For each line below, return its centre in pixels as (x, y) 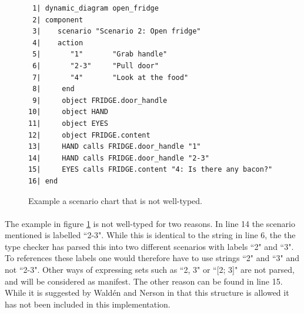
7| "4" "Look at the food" (111, 77)
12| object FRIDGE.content (89, 135)
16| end (43, 181)
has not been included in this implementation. (88, 304)
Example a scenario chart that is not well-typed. (115, 200)
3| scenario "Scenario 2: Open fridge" (117, 31)
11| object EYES (69, 123)
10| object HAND (69, 112)
